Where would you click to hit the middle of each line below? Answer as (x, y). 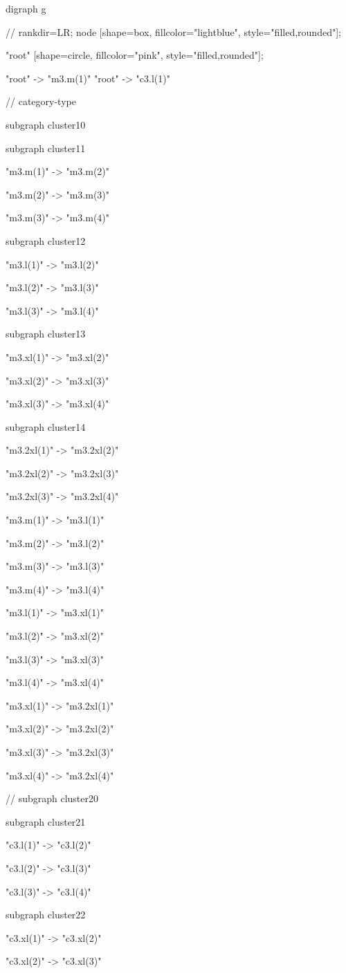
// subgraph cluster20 (52, 798)
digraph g (26, 8)
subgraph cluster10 (46, 124)
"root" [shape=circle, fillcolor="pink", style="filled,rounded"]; (135, 55)
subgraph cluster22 (46, 915)
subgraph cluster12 (46, 240)
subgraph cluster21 (46, 821)
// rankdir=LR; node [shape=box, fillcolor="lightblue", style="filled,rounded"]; (173, 31)
